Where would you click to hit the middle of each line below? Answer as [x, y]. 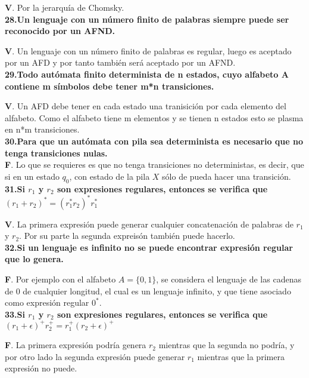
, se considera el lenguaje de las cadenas [229, 279]
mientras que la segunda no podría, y [227, 345]
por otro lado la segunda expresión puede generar [95, 356]
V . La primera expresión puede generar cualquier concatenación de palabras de [149, 224]
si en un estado [32, 176]
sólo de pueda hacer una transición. [227, 176]
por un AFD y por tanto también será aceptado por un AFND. [120, 62]
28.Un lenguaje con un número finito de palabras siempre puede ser [147, 19]
